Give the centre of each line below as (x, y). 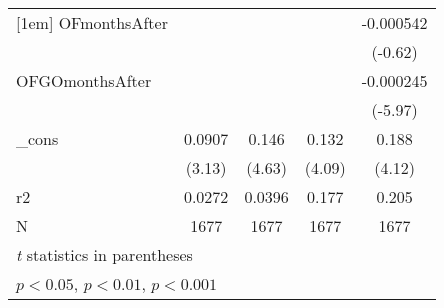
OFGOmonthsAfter (84, 80)
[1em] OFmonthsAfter (92, 22)
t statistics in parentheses (104, 254)
